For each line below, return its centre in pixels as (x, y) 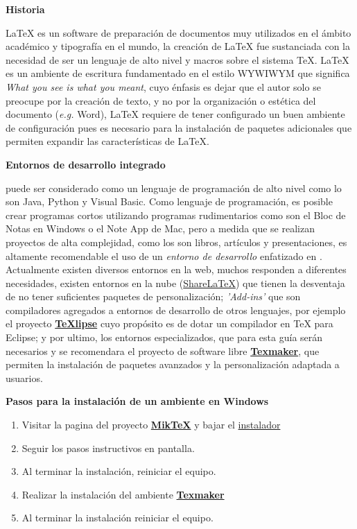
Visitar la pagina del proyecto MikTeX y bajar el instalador (151, 425)
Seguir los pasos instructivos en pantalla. (108, 448)
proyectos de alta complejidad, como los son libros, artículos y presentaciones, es (176, 242)
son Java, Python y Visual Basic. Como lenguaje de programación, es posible (169, 201)
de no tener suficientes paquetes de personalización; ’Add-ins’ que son (153, 296)
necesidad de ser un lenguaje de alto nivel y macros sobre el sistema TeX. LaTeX (177, 59)
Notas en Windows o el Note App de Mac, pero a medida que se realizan (160, 228)
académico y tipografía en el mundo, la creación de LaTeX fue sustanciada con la (178, 46)
